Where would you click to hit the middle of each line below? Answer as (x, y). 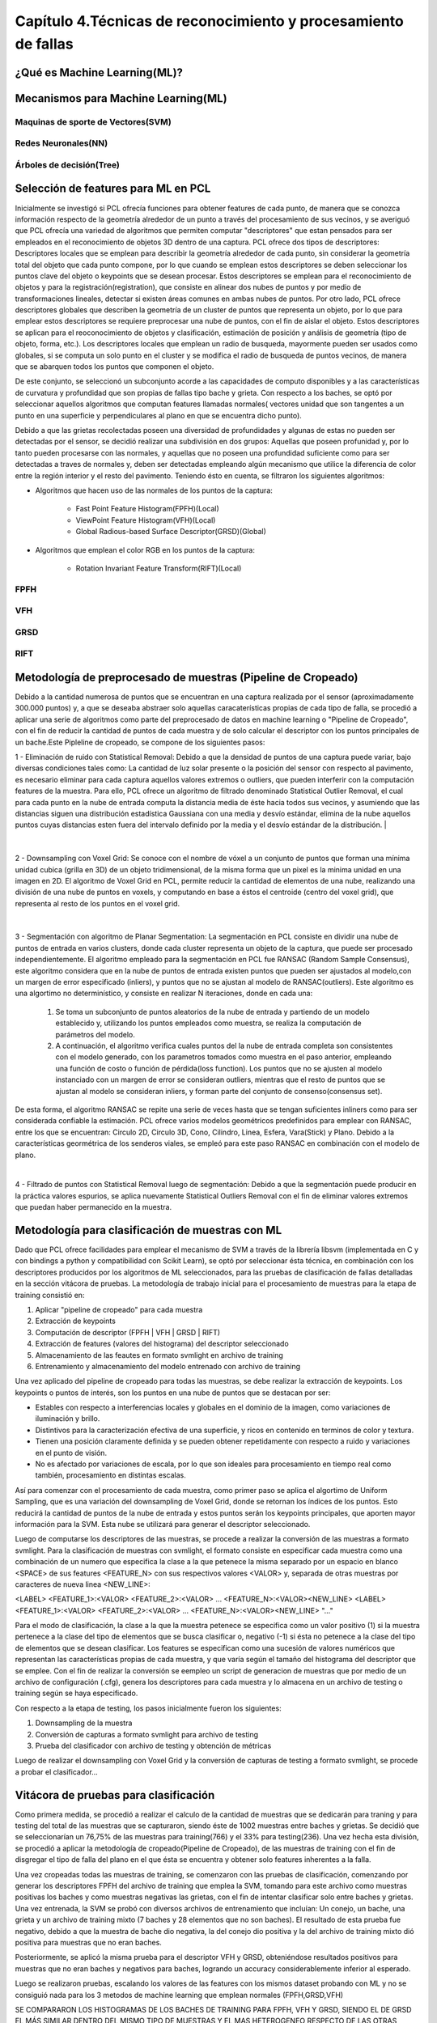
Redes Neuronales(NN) (62, 143)
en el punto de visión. (71, 1453)
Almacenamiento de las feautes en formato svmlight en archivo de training (159, 1355)
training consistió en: (50, 1295)
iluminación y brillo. (68, 1419)
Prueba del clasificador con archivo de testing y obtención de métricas (153, 1745)
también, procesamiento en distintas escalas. (110, 1475)
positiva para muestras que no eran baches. (88, 1942)
